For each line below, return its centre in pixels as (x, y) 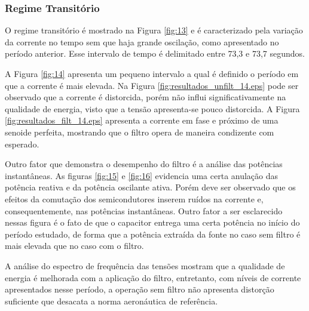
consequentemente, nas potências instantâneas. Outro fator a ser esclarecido (144, 210)
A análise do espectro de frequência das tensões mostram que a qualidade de (145, 265)
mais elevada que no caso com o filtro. (74, 246)
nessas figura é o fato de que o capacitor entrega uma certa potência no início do (152, 222)
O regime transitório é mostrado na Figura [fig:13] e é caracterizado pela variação (154, 30)
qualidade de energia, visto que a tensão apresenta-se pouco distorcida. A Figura (152, 108)
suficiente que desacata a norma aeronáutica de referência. (111, 301)
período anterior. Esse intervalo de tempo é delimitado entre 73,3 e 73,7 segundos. (155, 53)
